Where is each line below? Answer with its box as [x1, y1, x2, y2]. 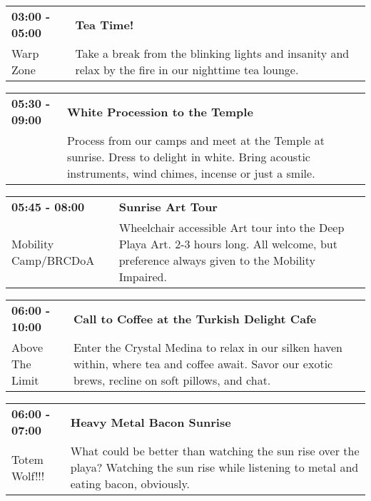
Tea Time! [75, 16, 134, 33]
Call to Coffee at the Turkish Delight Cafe [73, 310, 317, 327]
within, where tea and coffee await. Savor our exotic [73, 355, 333, 372]
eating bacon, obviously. [70, 475, 190, 492]
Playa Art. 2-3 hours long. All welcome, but [118, 236, 337, 252]
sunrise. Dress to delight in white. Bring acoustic [66, 148, 310, 165]
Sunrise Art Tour [118, 198, 218, 215]
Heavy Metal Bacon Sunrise [70, 413, 231, 430]
